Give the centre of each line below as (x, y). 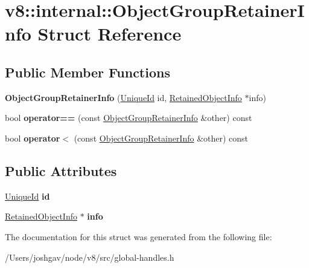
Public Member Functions (88, 72)
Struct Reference (110, 34)
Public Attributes (61, 170)
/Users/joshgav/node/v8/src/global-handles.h (90, 257)
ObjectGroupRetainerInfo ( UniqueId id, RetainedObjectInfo (123, 97)
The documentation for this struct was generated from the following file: (139, 236)
